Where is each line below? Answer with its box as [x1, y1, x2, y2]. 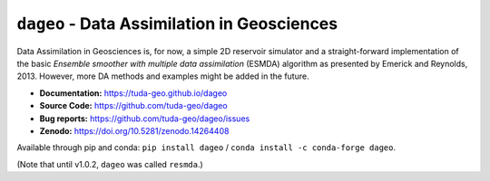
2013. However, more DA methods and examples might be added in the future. [16, 71, 309, 81]
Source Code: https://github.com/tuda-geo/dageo [39, 100, 228, 111]
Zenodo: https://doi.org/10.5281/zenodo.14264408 [39, 125, 230, 136]
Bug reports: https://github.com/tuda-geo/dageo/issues [39, 113, 250, 124]
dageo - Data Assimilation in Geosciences [16, 14, 338, 33]
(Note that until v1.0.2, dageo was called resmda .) [16, 158, 203, 169]
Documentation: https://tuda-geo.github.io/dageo [39, 87, 228, 99]
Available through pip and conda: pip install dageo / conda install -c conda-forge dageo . [16, 142, 397, 153]
